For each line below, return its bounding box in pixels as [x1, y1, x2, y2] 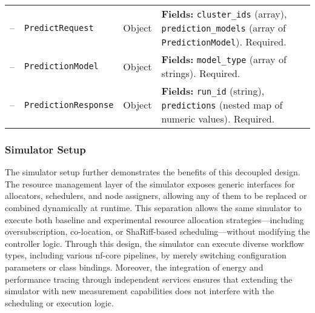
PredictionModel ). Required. [161, 35, 287, 49]
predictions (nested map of [161, 98, 283, 112]
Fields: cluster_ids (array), [161, 7, 287, 21]
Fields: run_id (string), [161, 84, 265, 98]
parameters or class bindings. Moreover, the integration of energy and [5, 260, 264, 273]
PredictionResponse [24, 99, 114, 110]
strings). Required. [161, 66, 240, 80]
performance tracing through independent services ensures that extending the [5, 272, 293, 285]
